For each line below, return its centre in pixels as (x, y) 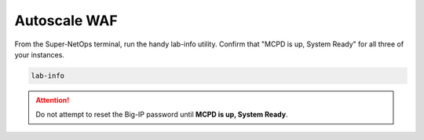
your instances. (39, 54)
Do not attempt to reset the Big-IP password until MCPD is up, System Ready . (162, 115)
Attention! (53, 100)
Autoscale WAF (66, 20)
